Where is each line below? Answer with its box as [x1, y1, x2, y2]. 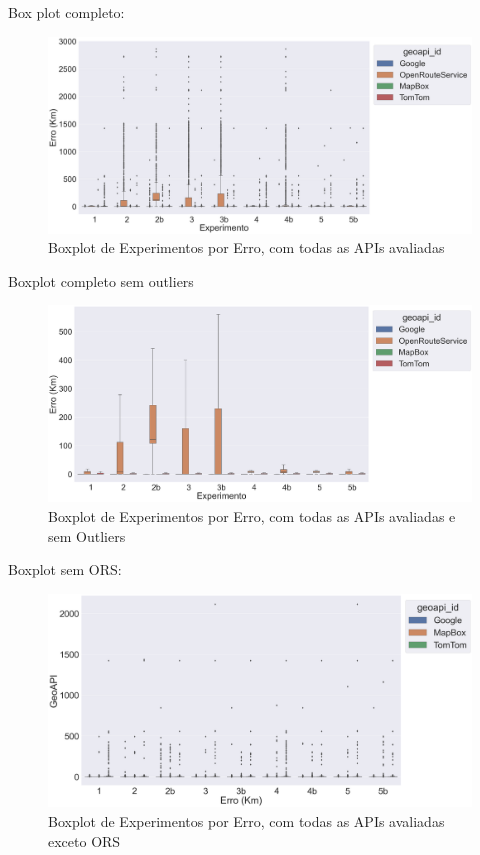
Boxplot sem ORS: [8, 559, 122, 580]
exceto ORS [48, 830, 121, 851]
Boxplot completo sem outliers [8, 270, 194, 291]
